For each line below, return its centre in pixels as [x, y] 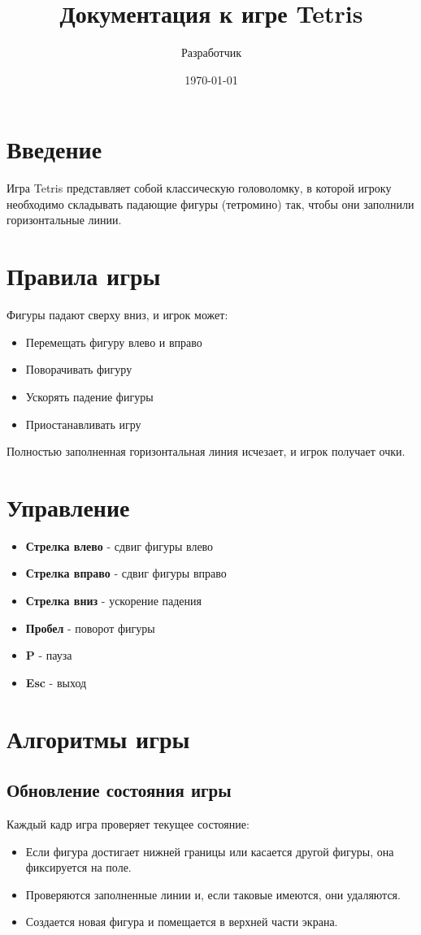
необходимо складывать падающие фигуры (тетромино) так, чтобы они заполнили [210, 203]
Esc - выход [56, 682]
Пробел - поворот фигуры [90, 628]
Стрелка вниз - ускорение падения [114, 601]
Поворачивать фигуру [79, 369]
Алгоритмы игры [98, 738]
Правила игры [84, 276]
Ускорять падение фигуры [89, 396]
